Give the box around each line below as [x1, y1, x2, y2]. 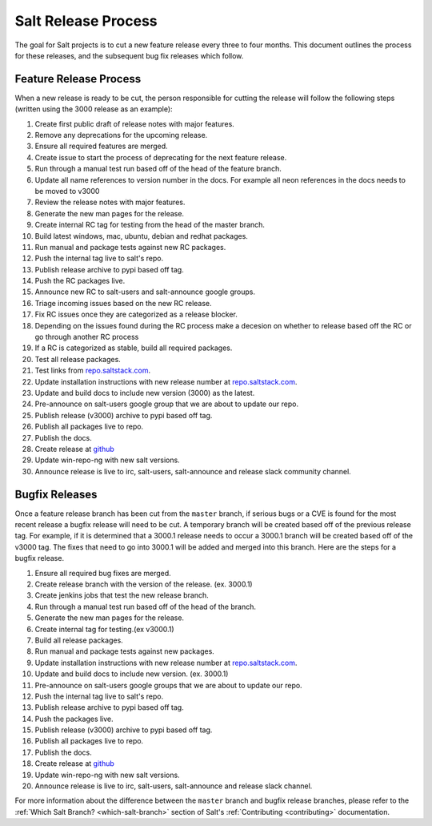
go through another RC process [34, 332, 139, 342]
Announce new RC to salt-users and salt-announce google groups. [34, 287, 256, 296]
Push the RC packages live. [34, 276, 126, 286]
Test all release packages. [34, 354, 122, 364]
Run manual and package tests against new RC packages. [34, 242, 226, 252]
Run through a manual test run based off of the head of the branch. [34, 602, 256, 611]
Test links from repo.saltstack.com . [34, 365, 151, 376]
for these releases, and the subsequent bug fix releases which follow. [14, 50, 244, 60]
